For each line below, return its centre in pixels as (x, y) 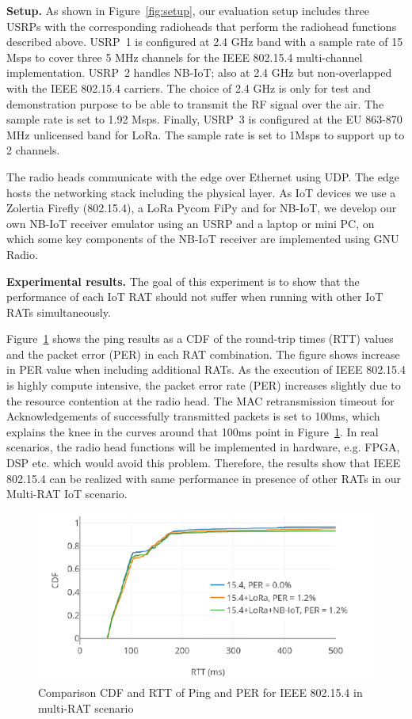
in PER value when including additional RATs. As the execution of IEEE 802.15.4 (206, 369)
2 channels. (33, 150)
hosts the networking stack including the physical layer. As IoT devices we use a (201, 192)
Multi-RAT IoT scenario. (67, 494)
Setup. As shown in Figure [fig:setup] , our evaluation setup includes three (188, 10)
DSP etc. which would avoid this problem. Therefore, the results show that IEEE (204, 463)
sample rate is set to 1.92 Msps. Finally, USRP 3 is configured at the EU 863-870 (204, 119)
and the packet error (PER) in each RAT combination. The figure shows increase (203, 354)
